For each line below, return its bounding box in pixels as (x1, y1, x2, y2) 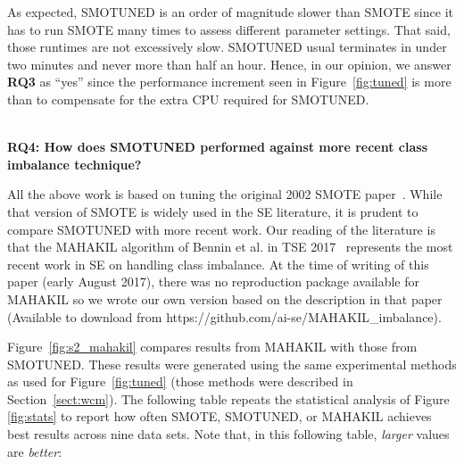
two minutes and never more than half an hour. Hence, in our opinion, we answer (7, 54, 452, 73)
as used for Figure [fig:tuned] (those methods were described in (7, 372, 353, 391)
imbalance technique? (7, 154, 142, 173)
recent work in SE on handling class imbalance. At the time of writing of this (7, 254, 429, 273)
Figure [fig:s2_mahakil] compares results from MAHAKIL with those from (7, 337, 418, 356)
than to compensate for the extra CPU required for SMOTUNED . (7, 89, 369, 108)
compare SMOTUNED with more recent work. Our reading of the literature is (7, 220, 435, 238)
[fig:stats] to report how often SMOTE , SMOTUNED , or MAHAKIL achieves (7, 407, 432, 426)
